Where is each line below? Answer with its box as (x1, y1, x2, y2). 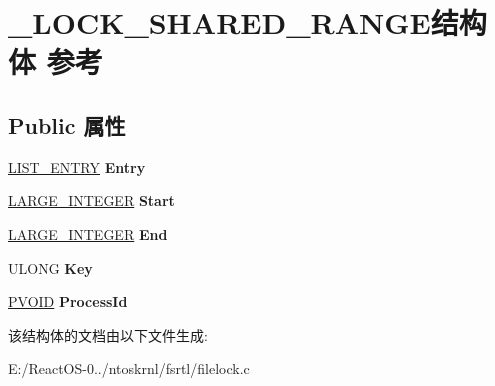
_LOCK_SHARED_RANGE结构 (8, 2, 487, 43)
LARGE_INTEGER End (8, 223, 168, 244)
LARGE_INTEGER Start (8, 190, 175, 211)
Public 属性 (8, 109, 126, 140)
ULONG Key (8, 257, 93, 278)
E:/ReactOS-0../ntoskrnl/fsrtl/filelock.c (8, 358, 250, 379)
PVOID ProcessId (8, 291, 128, 312)
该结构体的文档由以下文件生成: (8, 324, 208, 345)
